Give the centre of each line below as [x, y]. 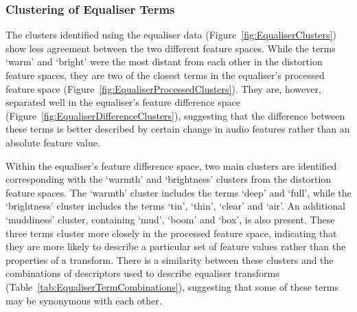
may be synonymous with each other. [84, 300]
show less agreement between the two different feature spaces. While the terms [171, 48]
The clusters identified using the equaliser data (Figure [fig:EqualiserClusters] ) [171, 35]
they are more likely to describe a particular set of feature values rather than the [176, 246]
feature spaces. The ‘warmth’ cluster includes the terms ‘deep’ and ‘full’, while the [178, 192]
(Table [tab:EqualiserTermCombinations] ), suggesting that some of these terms [172, 286]
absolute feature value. [53, 142]
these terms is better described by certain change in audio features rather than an [178, 129]
